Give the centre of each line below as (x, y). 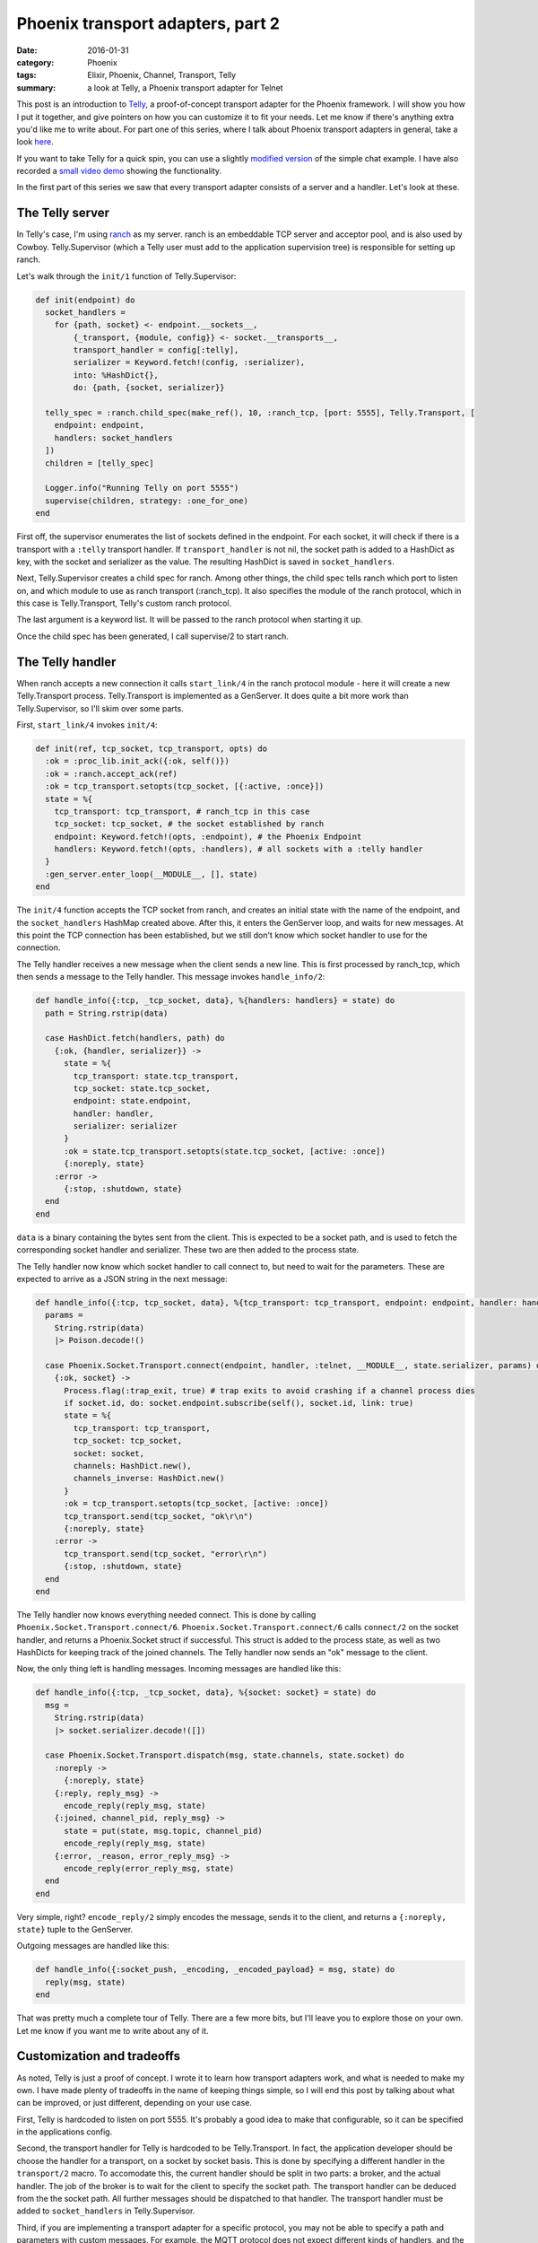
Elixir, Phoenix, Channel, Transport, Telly (162, 75)
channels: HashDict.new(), (132, 1466)
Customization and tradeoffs (99, 2056)
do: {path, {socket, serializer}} (149, 388)
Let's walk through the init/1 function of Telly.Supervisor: (126, 276)
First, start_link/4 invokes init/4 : (87, 724)
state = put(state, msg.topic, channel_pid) (164, 1831)
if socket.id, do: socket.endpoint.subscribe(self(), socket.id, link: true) (239, 1403)
